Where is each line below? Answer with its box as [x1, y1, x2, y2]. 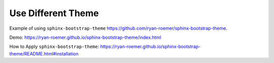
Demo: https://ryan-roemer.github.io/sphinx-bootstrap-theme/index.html [9, 34, 161, 40]
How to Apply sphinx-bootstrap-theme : [9, 43, 99, 50]
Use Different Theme [9, 8, 99, 19]
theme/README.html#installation [9, 50, 79, 56]
